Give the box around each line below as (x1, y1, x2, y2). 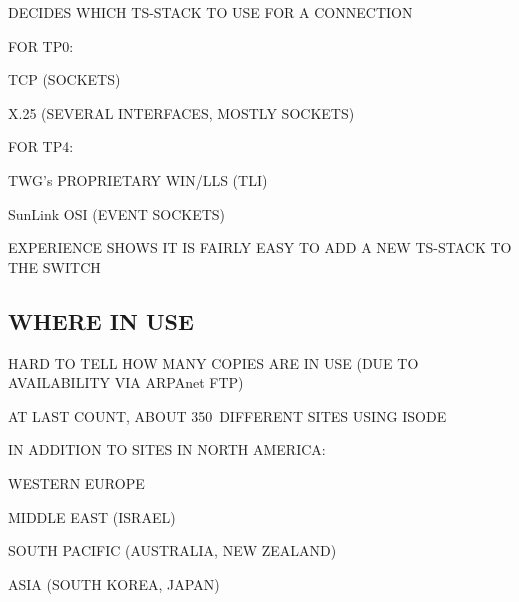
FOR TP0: (8, 35, 74, 56)
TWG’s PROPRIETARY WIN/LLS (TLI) (8, 169, 268, 190)
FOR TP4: (8, 136, 74, 157)
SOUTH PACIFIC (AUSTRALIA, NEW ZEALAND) (8, 540, 337, 561)
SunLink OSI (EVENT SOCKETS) (8, 203, 226, 224)
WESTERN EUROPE (8, 472, 145, 493)
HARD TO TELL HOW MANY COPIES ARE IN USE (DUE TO (8, 352, 419, 373)
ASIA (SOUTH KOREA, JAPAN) (8, 573, 220, 594)
